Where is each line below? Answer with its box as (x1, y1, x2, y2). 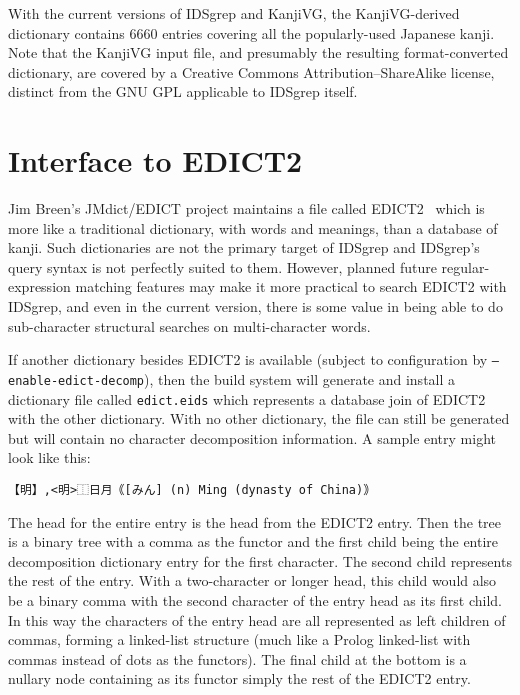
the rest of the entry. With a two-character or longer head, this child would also (8, 570, 497, 591)
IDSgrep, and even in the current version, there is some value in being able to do (8, 296, 503, 317)
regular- (441, 256, 490, 277)
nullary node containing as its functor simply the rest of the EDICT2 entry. (8, 668, 471, 689)
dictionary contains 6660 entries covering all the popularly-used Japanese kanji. (8, 22, 495, 43)
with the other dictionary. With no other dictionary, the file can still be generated (8, 408, 510, 429)
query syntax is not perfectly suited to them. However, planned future (8, 256, 437, 277)
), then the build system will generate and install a (144, 368, 456, 389)
